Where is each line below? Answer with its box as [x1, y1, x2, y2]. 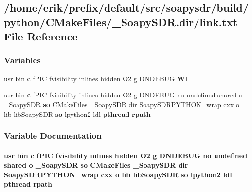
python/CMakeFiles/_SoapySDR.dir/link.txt [4, 14, 238, 29]
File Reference [4, 29, 78, 44]
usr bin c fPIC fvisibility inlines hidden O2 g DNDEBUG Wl [4, 73, 187, 83]
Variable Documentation [4, 130, 102, 142]
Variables [4, 54, 41, 66]
